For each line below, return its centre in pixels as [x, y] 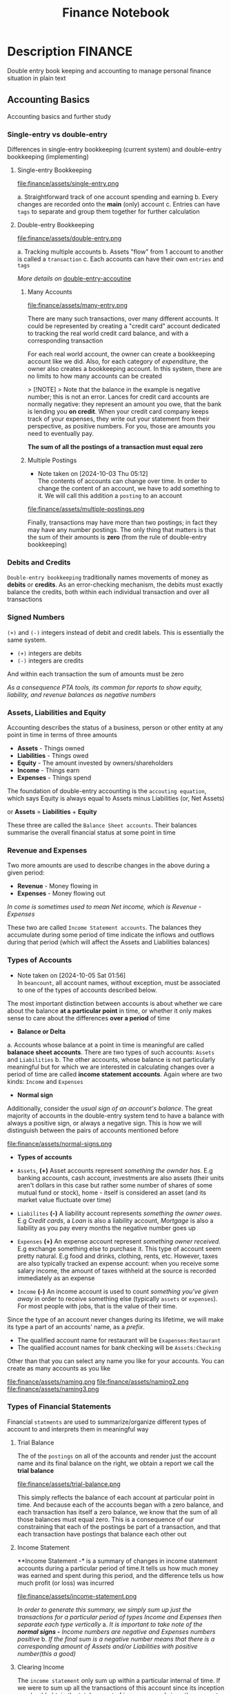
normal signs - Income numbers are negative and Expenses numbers [116, 1631]
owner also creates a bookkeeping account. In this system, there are [124, 369]
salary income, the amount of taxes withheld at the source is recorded [117, 1270]
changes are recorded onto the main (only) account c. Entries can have [119, 204]
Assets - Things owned [51, 748]
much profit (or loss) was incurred [66, 1583]
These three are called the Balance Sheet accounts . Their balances [102, 825]
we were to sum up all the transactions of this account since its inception [121, 1688]
